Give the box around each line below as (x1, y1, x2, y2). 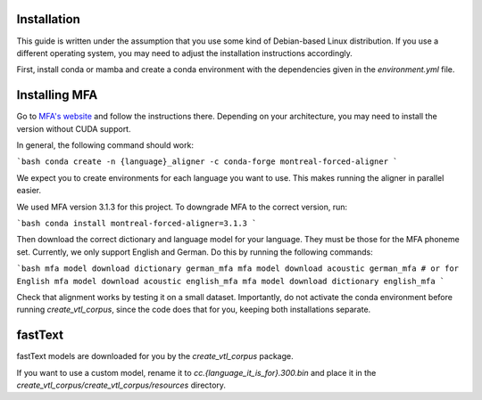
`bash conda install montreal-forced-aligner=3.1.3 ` (16, 218, 257, 228)
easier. (16, 185, 42, 196)
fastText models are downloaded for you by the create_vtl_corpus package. (16, 351, 294, 362)
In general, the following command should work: (16, 139, 194, 151)
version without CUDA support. (16, 123, 131, 134)
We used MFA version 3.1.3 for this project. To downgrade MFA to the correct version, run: (16, 201, 348, 212)
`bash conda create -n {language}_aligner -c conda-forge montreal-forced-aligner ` (16, 157, 398, 167)
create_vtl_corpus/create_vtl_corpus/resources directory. (16, 380, 227, 390)
